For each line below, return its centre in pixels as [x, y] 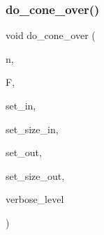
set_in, [21, 105]
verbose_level [35, 199]
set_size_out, [35, 175]
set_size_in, [32, 129]
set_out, [24, 152]
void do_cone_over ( [51, 35]
